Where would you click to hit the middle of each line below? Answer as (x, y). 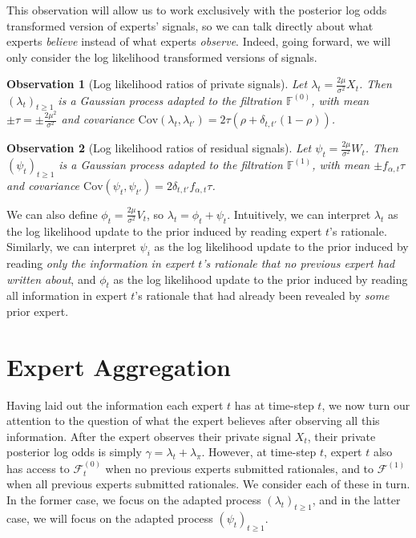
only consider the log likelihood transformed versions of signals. (162, 57)
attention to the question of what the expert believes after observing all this (193, 421)
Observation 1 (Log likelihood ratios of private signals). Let (157, 84)
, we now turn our (366, 405)
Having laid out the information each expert (115, 405)
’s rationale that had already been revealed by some (262, 295)
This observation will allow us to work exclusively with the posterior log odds (197, 10)
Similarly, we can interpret (71, 247)
